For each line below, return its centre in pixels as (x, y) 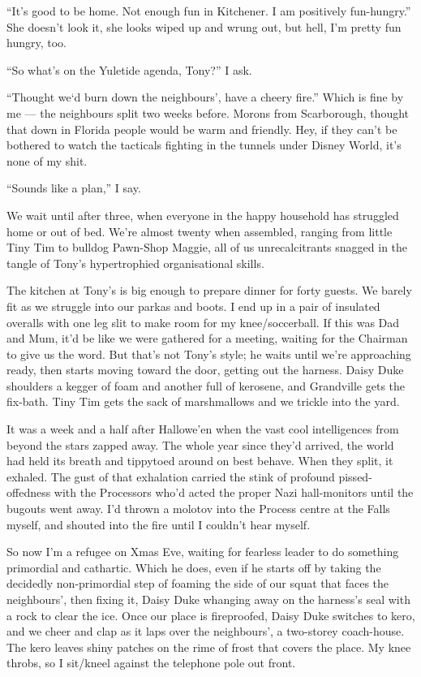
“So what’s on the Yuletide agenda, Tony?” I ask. (129, 69)
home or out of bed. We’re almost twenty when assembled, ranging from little (200, 231)
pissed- (355, 476)
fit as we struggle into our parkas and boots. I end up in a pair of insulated (193, 306)
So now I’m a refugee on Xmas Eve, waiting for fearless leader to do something (203, 552)
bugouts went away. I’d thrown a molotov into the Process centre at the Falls (198, 509)
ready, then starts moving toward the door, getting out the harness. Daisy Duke (205, 370)
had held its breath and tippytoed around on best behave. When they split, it (200, 461)
